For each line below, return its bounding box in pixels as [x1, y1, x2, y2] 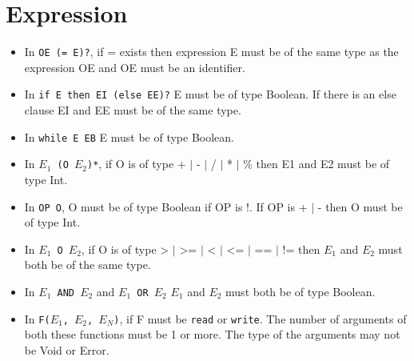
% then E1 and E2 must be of [243, 155, 390, 172]
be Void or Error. [24, 341, 109, 358]
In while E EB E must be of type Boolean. [24, 128, 235, 145]
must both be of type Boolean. [225, 283, 376, 300]
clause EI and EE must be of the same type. [24, 102, 241, 118]
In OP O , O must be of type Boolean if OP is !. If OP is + [24, 198, 308, 215]
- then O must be [317, 198, 403, 215]
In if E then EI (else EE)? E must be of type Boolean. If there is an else [24, 86, 396, 102]
